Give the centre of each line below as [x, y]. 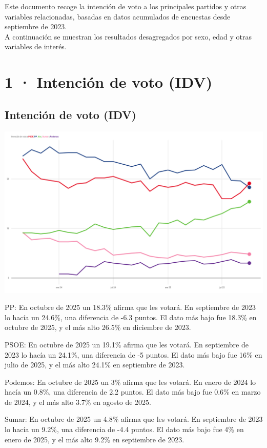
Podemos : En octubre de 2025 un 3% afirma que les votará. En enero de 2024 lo [130, 382]
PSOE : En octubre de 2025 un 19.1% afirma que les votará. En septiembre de [127, 344]
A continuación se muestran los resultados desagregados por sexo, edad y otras [128, 36]
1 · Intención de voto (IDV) [109, 82]
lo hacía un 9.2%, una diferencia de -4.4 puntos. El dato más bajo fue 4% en [124, 429]
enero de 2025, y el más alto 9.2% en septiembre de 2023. [95, 439]
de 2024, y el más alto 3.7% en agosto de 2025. [78, 402]
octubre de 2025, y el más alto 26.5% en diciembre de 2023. [98, 327]
